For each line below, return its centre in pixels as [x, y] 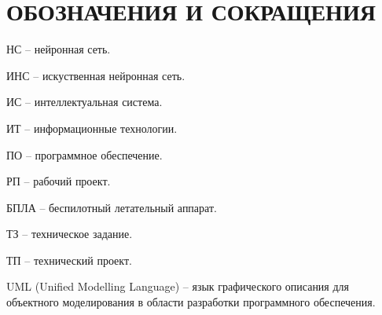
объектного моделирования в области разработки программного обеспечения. [191, 302]
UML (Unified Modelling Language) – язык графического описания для [178, 286]
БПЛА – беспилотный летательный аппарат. [112, 207]
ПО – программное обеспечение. [84, 154]
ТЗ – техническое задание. [70, 234]
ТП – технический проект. [69, 260]
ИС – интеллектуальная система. [84, 102]
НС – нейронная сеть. [59, 49]
